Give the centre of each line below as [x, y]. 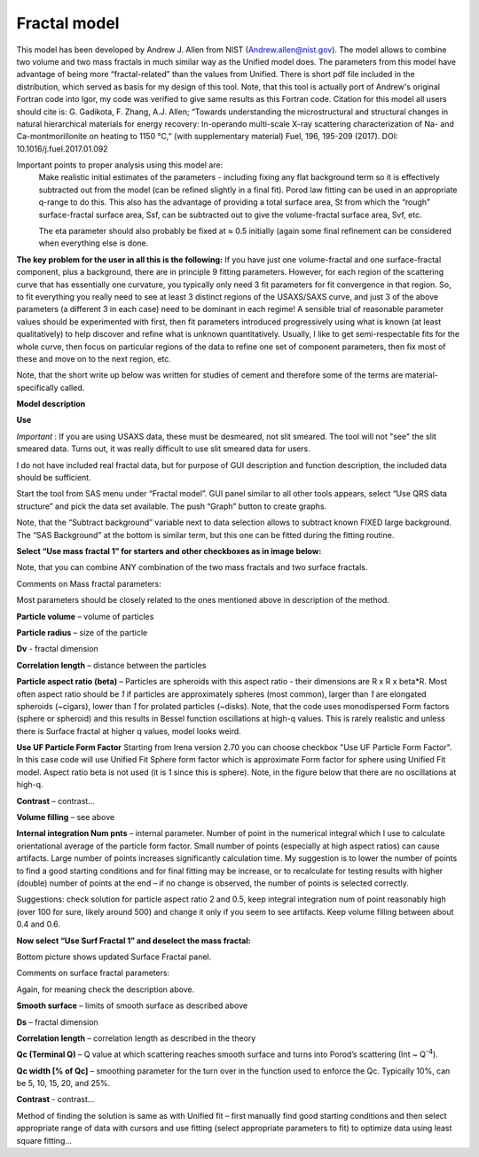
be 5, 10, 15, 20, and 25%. [63, 1083]
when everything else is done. [94, 243]
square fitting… [44, 1140]
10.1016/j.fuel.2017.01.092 [62, 149]
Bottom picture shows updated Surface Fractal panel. [114, 957]
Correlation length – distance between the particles [111, 665]
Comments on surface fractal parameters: [93, 973]
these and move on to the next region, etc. [94, 358]
